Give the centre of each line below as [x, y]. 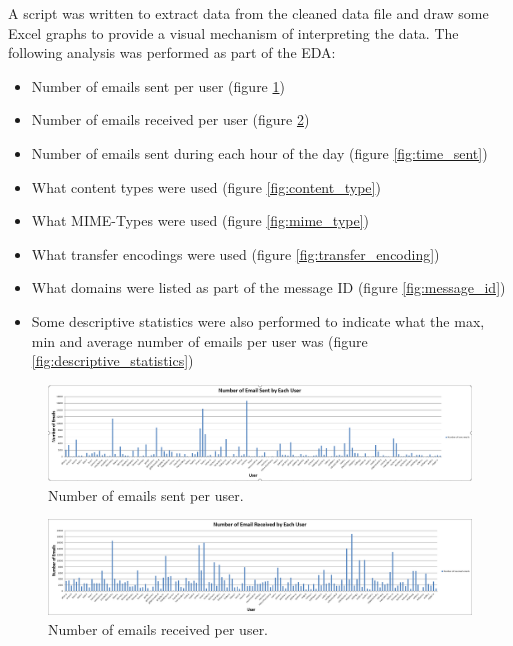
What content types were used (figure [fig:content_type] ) [206, 186]
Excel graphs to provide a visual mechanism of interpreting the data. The [233, 32]
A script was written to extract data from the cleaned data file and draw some [248, 13]
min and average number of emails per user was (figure [199, 340]
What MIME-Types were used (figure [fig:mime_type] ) [200, 220]
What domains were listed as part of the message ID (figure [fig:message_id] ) [268, 287]
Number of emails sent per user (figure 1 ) [158, 85]
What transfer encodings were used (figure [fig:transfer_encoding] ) [235, 253]
